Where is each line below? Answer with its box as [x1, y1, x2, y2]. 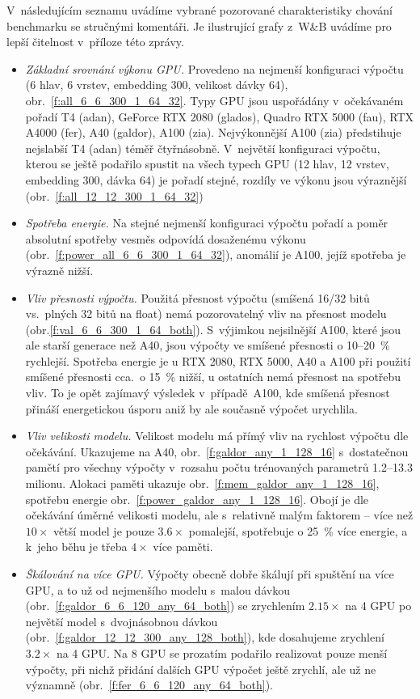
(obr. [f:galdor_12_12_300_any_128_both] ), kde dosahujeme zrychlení [25, 629, 384, 646]
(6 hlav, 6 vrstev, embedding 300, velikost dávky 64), [25, 76, 288, 93]
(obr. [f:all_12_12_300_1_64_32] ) [25, 187, 204, 204]
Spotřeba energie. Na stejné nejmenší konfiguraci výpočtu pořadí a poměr [25, 214, 388, 231]
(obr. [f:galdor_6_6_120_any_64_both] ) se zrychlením [25, 597, 305, 614]
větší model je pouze [53, 522, 154, 539]
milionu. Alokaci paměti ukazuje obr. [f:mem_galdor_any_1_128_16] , [25, 475, 380, 492]
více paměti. [153, 538, 213, 555]
